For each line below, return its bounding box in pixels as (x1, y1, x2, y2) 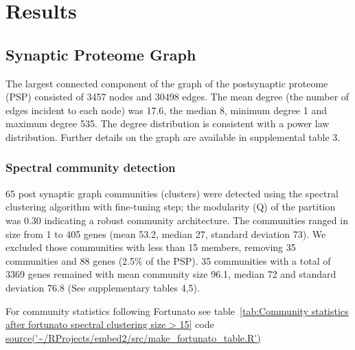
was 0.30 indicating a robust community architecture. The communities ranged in (5, 212, 348, 227)
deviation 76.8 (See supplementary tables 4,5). (5, 280, 200, 294)
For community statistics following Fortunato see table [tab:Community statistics (5, 303, 349, 318)
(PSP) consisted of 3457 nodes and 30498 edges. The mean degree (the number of (5, 89, 350, 104)
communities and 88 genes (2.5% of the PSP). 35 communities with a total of (5, 253, 331, 267)
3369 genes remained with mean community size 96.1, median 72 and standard (5, 267, 336, 281)
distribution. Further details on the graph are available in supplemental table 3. (5, 129, 341, 144)
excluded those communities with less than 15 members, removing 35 (5, 240, 296, 254)
